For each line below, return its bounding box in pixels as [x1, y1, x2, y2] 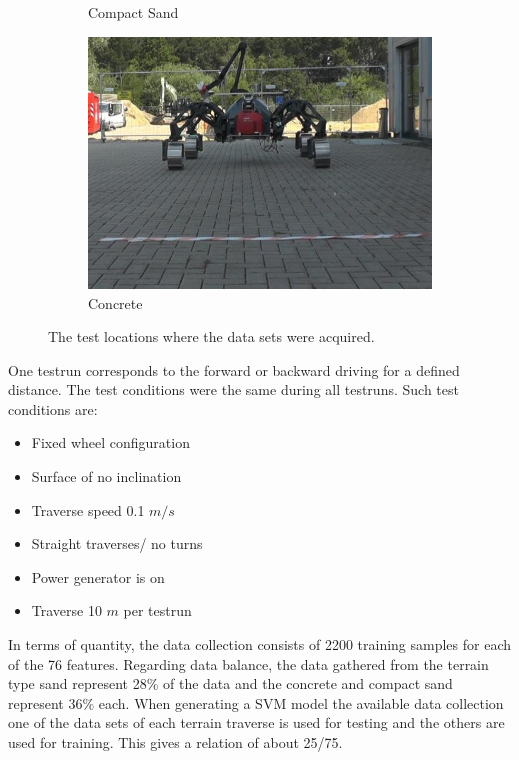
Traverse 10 [31, 600, 102, 621]
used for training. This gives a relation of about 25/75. [8, 732, 343, 753]
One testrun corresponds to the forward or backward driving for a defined [8, 359, 460, 380]
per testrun [123, 600, 192, 621]
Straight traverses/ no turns [31, 533, 203, 554]
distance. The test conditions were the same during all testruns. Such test [8, 379, 459, 400]
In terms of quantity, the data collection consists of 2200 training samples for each [8, 634, 512, 655]
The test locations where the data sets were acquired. [48, 326, 375, 347]
